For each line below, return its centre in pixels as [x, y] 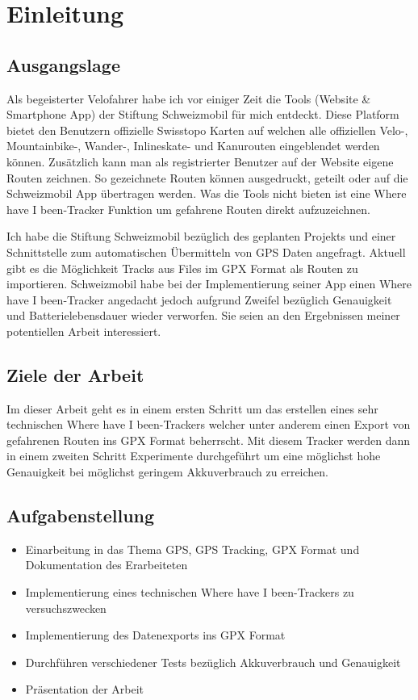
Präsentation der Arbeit [85, 689]
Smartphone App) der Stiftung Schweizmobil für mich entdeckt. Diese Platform [203, 114]
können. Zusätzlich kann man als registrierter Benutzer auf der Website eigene [200, 161]
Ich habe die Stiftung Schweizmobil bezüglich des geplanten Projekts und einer [201, 236]
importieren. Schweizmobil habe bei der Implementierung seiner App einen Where [209, 284]
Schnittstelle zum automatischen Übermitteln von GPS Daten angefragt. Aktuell [206, 251]
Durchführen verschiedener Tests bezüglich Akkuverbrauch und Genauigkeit [213, 662]
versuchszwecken [66, 608]
